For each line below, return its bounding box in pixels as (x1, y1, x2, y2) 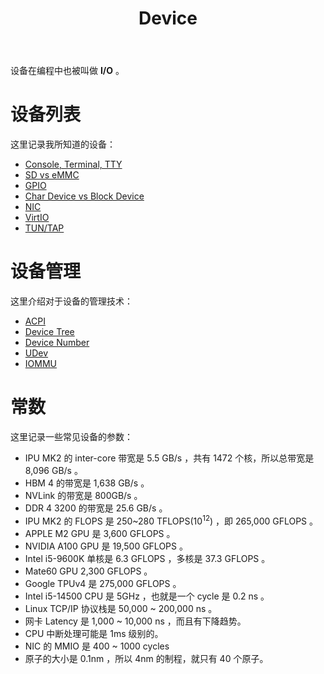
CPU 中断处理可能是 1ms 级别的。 (24, 627, 164, 639)
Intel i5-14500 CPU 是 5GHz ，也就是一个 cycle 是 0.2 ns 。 (24, 590, 270, 602)
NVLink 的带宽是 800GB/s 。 (24, 490, 143, 501)
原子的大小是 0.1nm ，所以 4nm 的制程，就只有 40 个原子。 (24, 652, 269, 664)
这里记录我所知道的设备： (10, 138, 116, 151)
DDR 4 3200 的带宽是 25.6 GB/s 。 (24, 502, 168, 514)
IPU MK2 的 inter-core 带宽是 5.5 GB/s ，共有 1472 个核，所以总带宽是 (24, 452, 315, 464)
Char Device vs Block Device (24, 190, 145, 202)
